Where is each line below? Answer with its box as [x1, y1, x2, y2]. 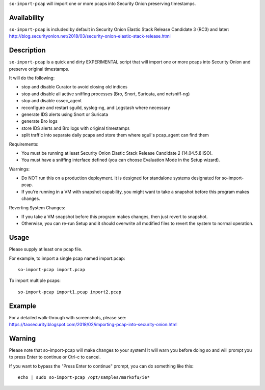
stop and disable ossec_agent [21, 98, 82, 104]
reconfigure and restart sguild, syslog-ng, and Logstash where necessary [21, 105, 170, 111]
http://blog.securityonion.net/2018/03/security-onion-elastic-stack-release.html [9, 33, 171, 39]
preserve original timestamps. [9, 66, 70, 72]
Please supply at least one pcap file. [9, 246, 82, 252]
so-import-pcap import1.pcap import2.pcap [18, 289, 122, 295]
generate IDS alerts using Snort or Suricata [21, 111, 108, 117]
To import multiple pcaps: [9, 278, 61, 283]
